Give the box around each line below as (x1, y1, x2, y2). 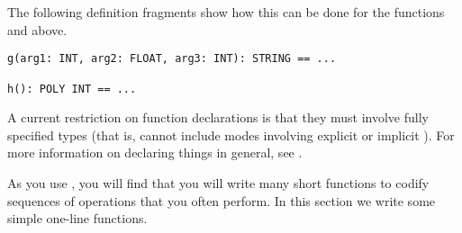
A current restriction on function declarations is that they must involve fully (7, 108, 429, 127)
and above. (7, 20, 68, 39)
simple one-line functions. (7, 209, 148, 228)
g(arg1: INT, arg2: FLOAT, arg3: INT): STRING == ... (7, 52, 337, 66)
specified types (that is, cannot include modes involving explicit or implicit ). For (7, 125, 455, 144)
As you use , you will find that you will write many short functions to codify (7, 173, 430, 192)
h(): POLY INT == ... (7, 82, 137, 95)
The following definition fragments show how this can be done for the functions (7, 3, 445, 21)
